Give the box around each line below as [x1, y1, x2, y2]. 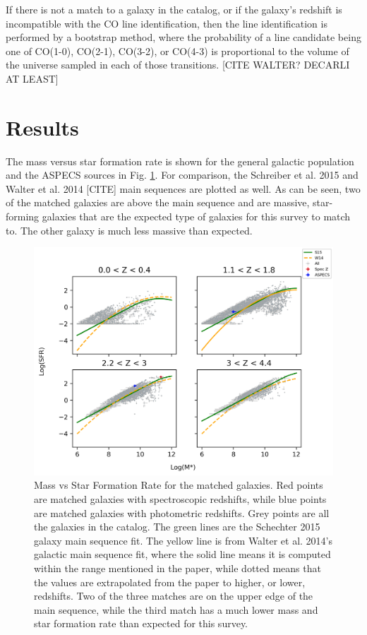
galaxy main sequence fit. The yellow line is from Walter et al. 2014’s [34, 533, 332, 547]
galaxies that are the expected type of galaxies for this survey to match [42, 209, 351, 224]
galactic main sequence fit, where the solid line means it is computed [34, 547, 331, 562]
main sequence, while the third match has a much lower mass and [34, 602, 318, 617]
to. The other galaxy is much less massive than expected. [6, 222, 253, 237]
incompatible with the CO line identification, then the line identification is [6, 16, 327, 30]
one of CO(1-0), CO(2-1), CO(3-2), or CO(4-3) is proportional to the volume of [6, 43, 349, 58]
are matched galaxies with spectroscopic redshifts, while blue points [34, 491, 327, 506]
